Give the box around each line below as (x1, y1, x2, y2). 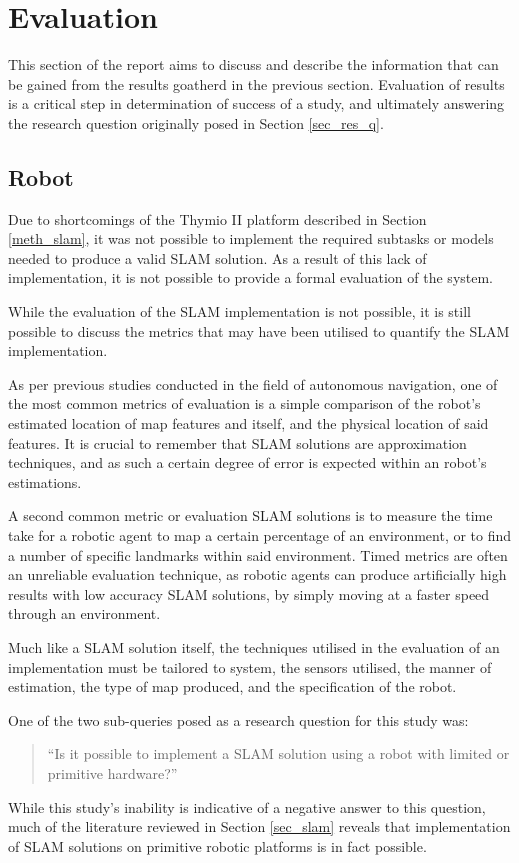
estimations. (8, 471, 82, 492)
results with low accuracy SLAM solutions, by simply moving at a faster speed (8, 583, 490, 604)
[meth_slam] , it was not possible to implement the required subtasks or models (8, 228, 494, 249)
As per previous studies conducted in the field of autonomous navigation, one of (8, 373, 498, 394)
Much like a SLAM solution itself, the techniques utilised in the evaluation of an (8, 636, 500, 657)
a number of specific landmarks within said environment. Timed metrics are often (8, 544, 508, 565)
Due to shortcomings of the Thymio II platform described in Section (8, 208, 427, 229)
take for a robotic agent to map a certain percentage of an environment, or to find (8, 525, 512, 546)
